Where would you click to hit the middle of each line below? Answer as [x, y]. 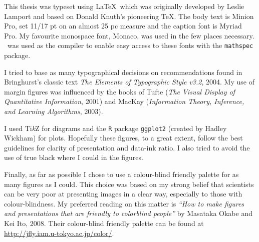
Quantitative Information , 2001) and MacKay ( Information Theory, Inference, [124, 101]
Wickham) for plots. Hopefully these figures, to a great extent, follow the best [123, 138]
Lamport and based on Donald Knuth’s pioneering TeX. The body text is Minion [129, 16]
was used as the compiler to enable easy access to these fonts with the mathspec [130, 45]
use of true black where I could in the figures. [74, 157]
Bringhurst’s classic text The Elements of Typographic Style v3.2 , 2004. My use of [129, 82]
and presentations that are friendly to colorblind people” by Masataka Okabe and [128, 213]
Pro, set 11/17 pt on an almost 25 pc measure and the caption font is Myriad [123, 26]
